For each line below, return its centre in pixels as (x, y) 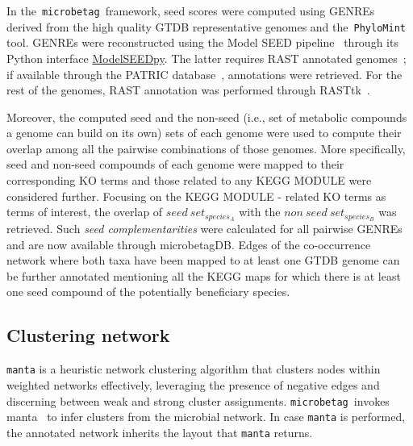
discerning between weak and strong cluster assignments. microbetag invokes (198, 400)
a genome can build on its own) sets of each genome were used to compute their (204, 133)
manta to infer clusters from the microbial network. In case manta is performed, (206, 417)
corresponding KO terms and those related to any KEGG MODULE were (189, 180)
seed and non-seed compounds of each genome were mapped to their (175, 164)
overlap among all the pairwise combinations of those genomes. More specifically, (206, 148)
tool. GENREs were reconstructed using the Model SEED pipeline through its (202, 42)
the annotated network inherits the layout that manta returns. (160, 432)
